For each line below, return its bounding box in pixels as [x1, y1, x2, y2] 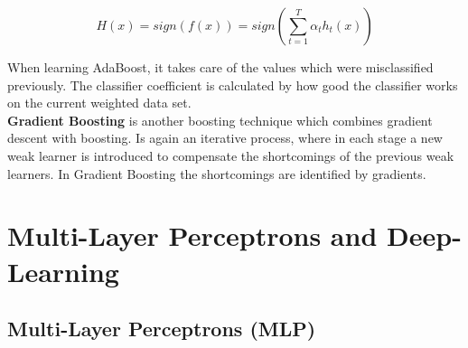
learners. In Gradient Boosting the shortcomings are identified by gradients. [7, 164, 426, 183]
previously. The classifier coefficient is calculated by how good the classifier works [7, 75, 458, 94]
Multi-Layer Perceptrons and [7, 217, 378, 254]
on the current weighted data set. [7, 93, 192, 112]
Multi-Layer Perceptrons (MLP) [7, 315, 316, 343]
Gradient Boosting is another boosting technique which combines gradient [7, 110, 433, 129]
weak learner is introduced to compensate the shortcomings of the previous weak [7, 146, 454, 165]
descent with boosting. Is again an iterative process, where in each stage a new [7, 128, 443, 147]
